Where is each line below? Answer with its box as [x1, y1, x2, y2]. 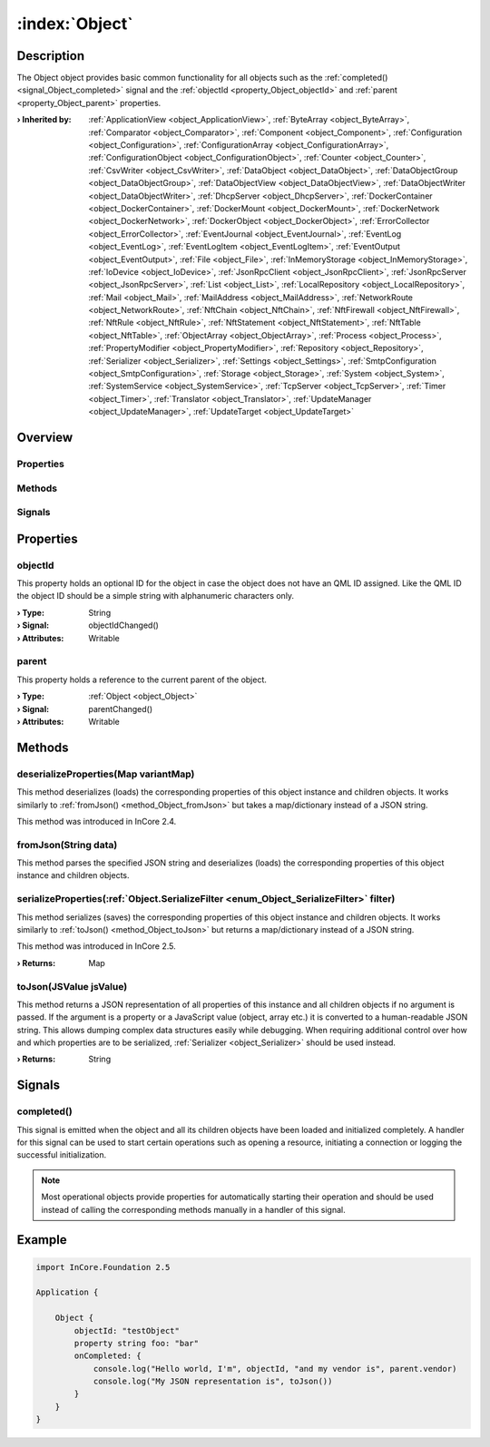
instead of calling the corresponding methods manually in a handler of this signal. [41, 1204, 346, 1215]
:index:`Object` [16, 14, 133, 34]
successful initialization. [16, 1149, 107, 1160]
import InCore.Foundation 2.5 [35, 1262, 171, 1272]
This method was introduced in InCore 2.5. [16, 941, 176, 952]
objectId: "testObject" [73, 1325, 181, 1335]
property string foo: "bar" [73, 1338, 200, 1348]
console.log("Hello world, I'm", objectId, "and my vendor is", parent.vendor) [93, 1364, 457, 1374]
